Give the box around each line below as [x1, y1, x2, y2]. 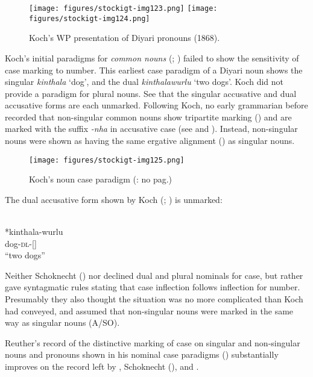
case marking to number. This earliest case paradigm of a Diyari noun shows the [5, 63, 303, 76]
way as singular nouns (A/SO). [5, 316, 120, 329]
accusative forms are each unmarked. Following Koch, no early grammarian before [5, 99, 308, 111]
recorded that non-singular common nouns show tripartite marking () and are [5, 110, 292, 123]
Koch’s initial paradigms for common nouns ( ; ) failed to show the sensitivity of [5, 51, 299, 64]
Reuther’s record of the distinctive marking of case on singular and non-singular [5, 336, 300, 349]
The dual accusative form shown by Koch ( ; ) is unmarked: [5, 193, 223, 205]
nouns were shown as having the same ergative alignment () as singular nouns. [5, 134, 295, 147]
